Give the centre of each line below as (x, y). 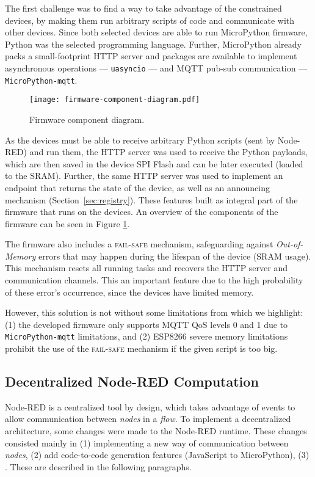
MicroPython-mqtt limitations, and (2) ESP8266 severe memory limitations (147, 336)
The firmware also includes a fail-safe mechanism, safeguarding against (139, 244)
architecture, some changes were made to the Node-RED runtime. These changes (156, 431)
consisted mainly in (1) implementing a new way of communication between (147, 442)
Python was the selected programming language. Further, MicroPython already (153, 44)
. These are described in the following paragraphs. (98, 466)
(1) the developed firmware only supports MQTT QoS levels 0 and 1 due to (147, 324)
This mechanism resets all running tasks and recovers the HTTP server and (146, 268)
